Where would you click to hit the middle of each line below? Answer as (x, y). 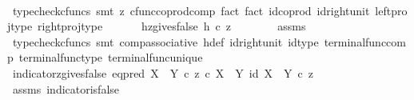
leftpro (391, 10)
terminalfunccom (365, 41)
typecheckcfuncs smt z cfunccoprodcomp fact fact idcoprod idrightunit (191, 10)
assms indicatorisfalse (66, 88)
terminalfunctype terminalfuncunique (111, 57)
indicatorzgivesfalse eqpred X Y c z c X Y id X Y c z (163, 72)
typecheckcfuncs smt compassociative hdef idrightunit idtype (165, 41)
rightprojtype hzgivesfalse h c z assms (172, 26)
